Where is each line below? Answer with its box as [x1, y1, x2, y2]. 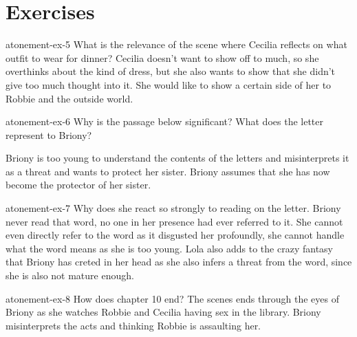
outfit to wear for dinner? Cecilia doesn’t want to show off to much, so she [6, 50, 319, 65]
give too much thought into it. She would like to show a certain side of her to [6, 77, 332, 91]
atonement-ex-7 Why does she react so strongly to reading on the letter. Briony [6, 201, 341, 215]
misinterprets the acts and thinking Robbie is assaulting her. [6, 318, 261, 332]
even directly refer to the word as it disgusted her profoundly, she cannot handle [6, 228, 345, 242]
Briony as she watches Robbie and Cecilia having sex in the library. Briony [6, 305, 321, 319]
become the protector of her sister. [6, 177, 151, 192]
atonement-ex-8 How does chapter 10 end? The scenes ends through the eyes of [6, 291, 339, 305]
